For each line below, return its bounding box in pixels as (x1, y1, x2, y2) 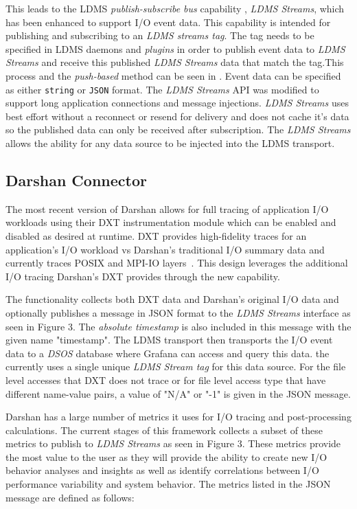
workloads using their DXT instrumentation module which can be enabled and (5, 215, 336, 229)
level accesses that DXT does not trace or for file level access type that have (5, 372, 326, 387)
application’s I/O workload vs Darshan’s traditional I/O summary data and (5, 242, 325, 256)
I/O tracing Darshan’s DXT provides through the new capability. (5, 269, 280, 283)
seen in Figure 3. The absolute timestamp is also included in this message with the (5, 319, 352, 333)
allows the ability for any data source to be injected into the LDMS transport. (5, 136, 335, 150)
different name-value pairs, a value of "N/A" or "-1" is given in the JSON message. (5, 386, 351, 400)
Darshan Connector (5, 169, 147, 190)
